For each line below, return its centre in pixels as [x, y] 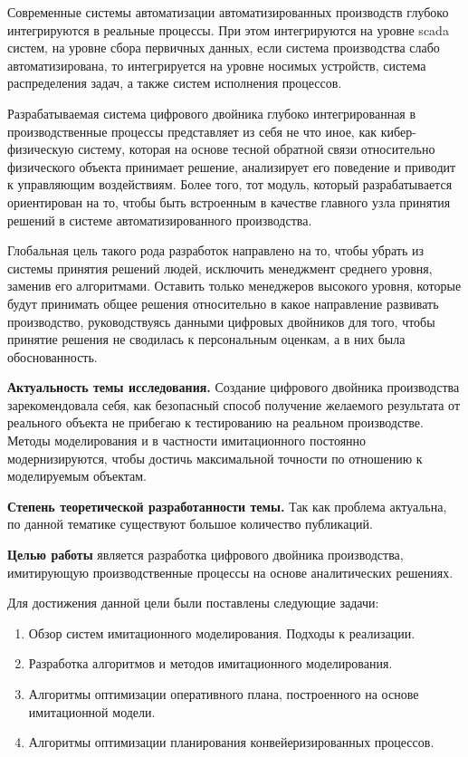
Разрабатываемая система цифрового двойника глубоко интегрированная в [212, 113]
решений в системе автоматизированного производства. [160, 220]
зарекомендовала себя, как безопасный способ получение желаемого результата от [234, 404]
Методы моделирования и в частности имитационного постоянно [187, 441]
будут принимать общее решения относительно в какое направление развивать [223, 303]
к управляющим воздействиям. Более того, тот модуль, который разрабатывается [230, 184]
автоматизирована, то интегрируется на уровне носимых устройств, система [217, 65]
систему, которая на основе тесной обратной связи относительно [257, 149]
